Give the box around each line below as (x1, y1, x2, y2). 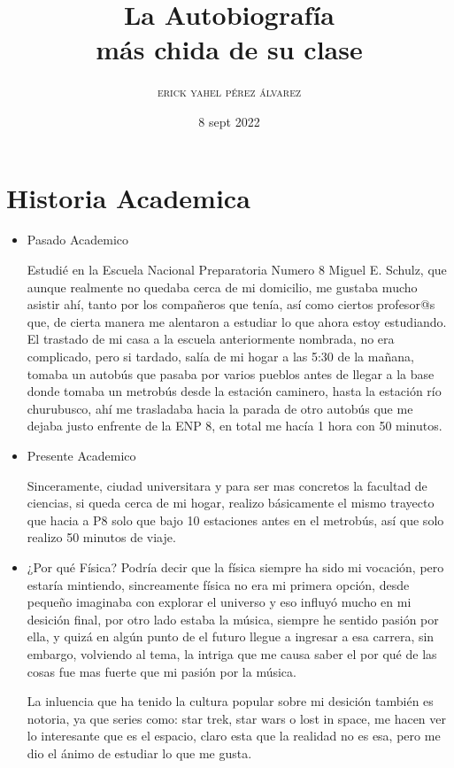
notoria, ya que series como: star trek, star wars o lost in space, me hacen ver (27, 709, 447, 727)
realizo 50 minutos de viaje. (27, 528, 176, 547)
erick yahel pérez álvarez (157, 82, 302, 101)
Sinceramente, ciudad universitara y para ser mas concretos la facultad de (27, 476, 427, 494)
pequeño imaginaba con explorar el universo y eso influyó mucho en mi (27, 593, 412, 611)
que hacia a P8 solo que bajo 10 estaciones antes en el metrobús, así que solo (27, 510, 444, 529)
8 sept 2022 (198, 112, 260, 130)
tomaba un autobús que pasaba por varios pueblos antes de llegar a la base (27, 364, 435, 383)
